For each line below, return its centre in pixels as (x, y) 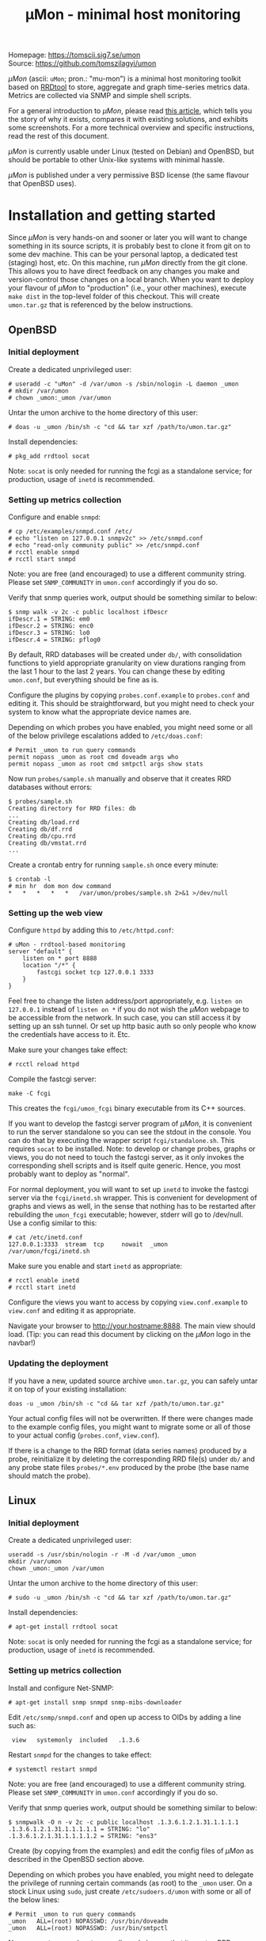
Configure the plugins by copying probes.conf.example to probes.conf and (129, 695)
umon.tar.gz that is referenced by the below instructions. (101, 305)
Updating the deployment (58, 1363)
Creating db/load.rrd (44, 822)
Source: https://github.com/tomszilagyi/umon (82, 63)
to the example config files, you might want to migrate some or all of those (129, 1426)
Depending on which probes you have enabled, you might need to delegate (131, 1875)
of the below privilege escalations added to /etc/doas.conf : (106, 736)
